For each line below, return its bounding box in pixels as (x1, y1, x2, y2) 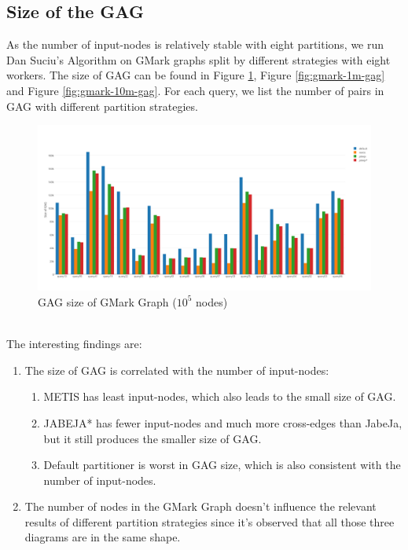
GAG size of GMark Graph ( (38, 293, 177, 310)
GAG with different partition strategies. (6, 97, 198, 114)
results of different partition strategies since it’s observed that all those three (24, 513, 395, 530)
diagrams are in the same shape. (24, 529, 181, 545)
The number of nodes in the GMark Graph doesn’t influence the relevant (24, 498, 377, 515)
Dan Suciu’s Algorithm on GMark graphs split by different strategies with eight (6, 51, 391, 68)
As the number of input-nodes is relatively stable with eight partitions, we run (6, 36, 384, 53)
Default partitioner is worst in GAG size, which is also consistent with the (43, 456, 401, 473)
